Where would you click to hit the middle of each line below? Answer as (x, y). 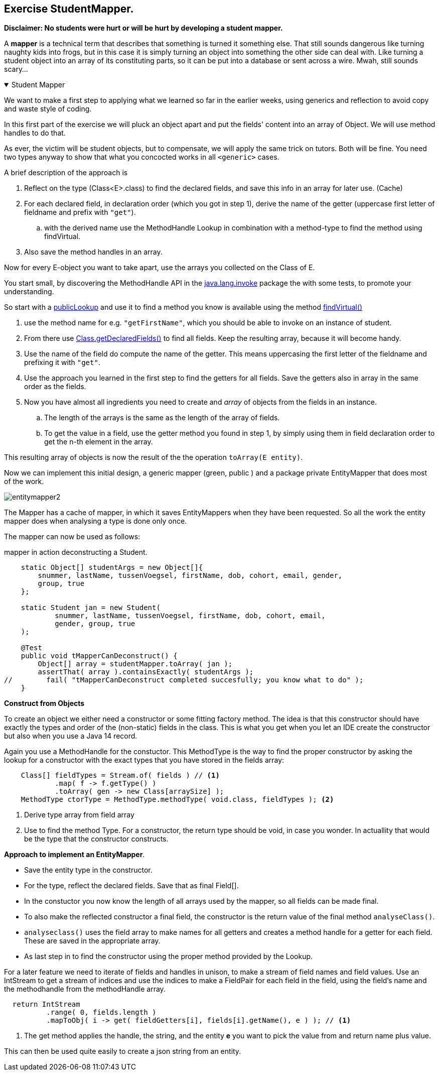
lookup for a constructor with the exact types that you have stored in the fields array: (144, 760)
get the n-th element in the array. (99, 442)
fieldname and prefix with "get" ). (80, 212)
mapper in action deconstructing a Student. (76, 552)
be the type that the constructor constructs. (96, 839)
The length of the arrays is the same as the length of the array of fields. (162, 418)
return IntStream (46, 1004)
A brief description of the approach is (66, 173)
